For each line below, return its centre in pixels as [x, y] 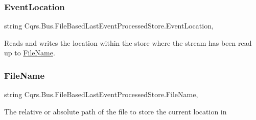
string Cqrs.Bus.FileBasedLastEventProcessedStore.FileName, [101, 94]
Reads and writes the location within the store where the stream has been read [128, 42]
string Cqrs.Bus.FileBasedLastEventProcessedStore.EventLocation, [109, 26]
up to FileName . [30, 53]
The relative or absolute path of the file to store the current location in [115, 111]
